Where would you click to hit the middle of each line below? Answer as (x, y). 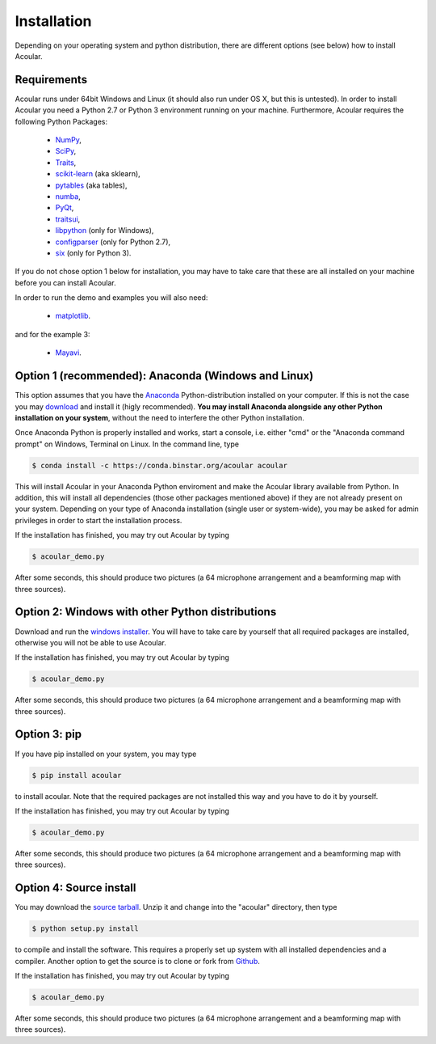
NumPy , (69, 140)
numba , (68, 196)
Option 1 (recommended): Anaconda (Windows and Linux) (164, 376)
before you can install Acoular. (65, 282)
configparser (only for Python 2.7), (113, 242)
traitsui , (68, 219)
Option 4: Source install (75, 888)
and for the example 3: (52, 334)
